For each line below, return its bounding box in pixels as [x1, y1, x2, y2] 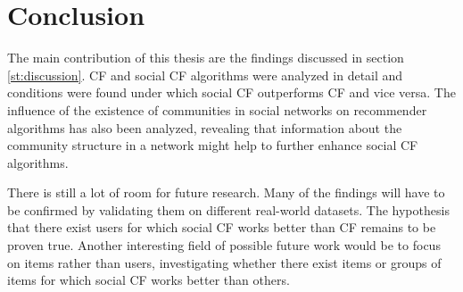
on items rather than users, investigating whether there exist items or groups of [7, 253, 442, 271]
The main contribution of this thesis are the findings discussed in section [7, 48, 404, 67]
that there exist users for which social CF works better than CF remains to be [7, 218, 436, 237]
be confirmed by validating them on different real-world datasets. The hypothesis [7, 200, 450, 219]
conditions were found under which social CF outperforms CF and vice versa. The [7, 83, 456, 102]
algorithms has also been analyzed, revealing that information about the [7, 118, 402, 137]
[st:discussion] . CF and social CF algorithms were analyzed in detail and [7, 65, 403, 84]
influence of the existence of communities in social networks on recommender [7, 100, 427, 119]
